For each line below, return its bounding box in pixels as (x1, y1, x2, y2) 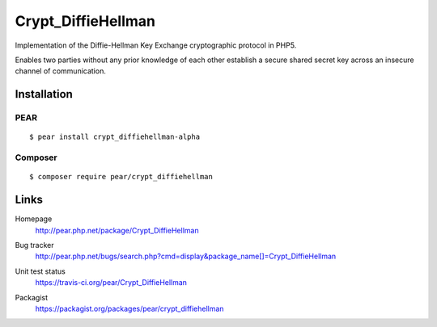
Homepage (15, 214, 53, 224)
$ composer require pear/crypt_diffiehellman (29, 172, 214, 182)
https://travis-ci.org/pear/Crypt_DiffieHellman (35, 278, 188, 287)
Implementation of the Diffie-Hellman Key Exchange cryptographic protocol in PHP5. (15, 40, 297, 50)
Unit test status (15, 266, 66, 276)
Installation (15, 87, 73, 101)
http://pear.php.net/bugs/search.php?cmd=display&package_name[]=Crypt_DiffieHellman (35, 251, 337, 262)
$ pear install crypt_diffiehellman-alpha (29, 132, 201, 141)
